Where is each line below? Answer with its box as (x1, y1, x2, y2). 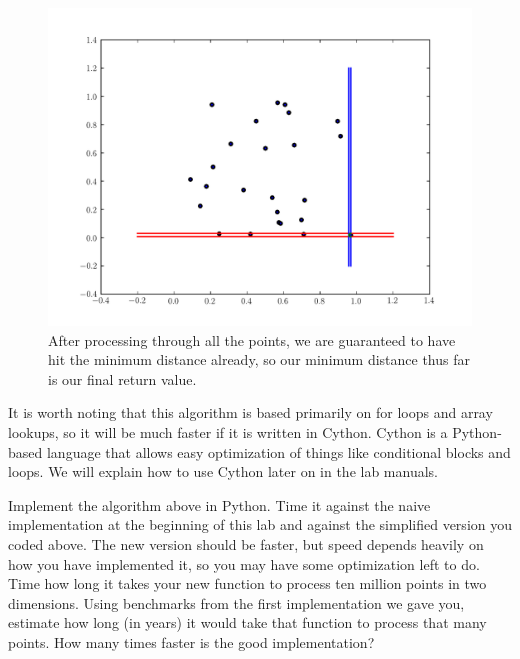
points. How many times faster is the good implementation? (8, 631, 375, 652)
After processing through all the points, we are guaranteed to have (48, 329, 456, 350)
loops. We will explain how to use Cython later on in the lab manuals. (8, 461, 439, 482)
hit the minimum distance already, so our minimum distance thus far (48, 349, 470, 370)
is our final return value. (48, 368, 197, 389)
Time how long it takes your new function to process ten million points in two (8, 573, 487, 594)
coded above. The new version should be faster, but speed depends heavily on (8, 533, 484, 554)
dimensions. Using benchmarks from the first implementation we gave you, (8, 592, 465, 613)
